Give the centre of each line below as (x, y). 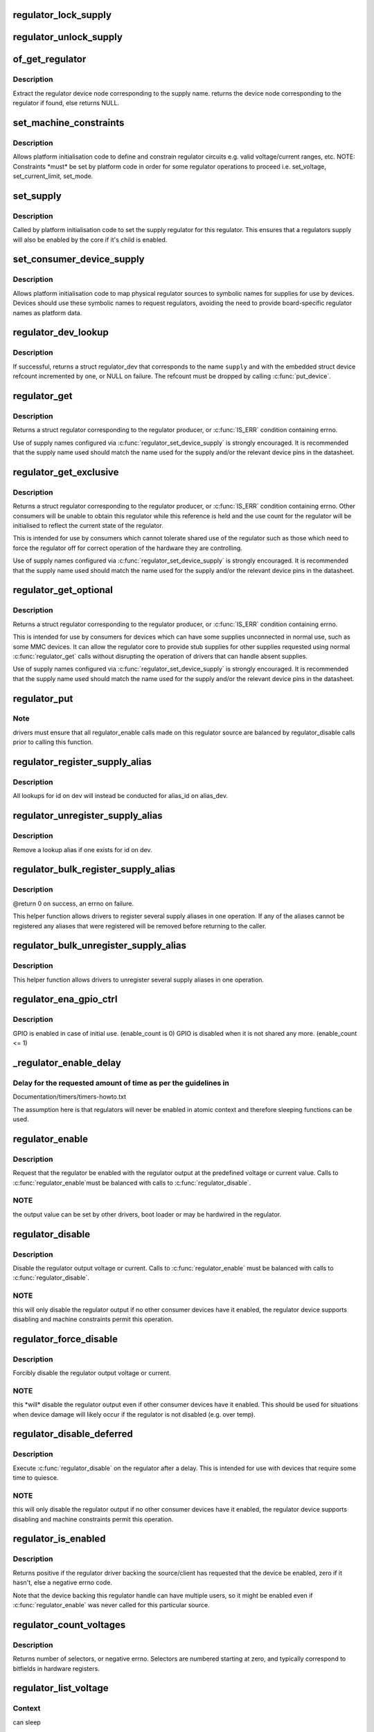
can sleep (27, 1722)
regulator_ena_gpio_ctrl (65, 999)
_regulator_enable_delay (67, 1063)
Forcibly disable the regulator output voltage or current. (92, 1373)
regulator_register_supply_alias (82, 762)
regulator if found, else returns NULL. (66, 103)
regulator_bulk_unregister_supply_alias (100, 946)
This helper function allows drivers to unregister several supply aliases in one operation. (139, 980)
